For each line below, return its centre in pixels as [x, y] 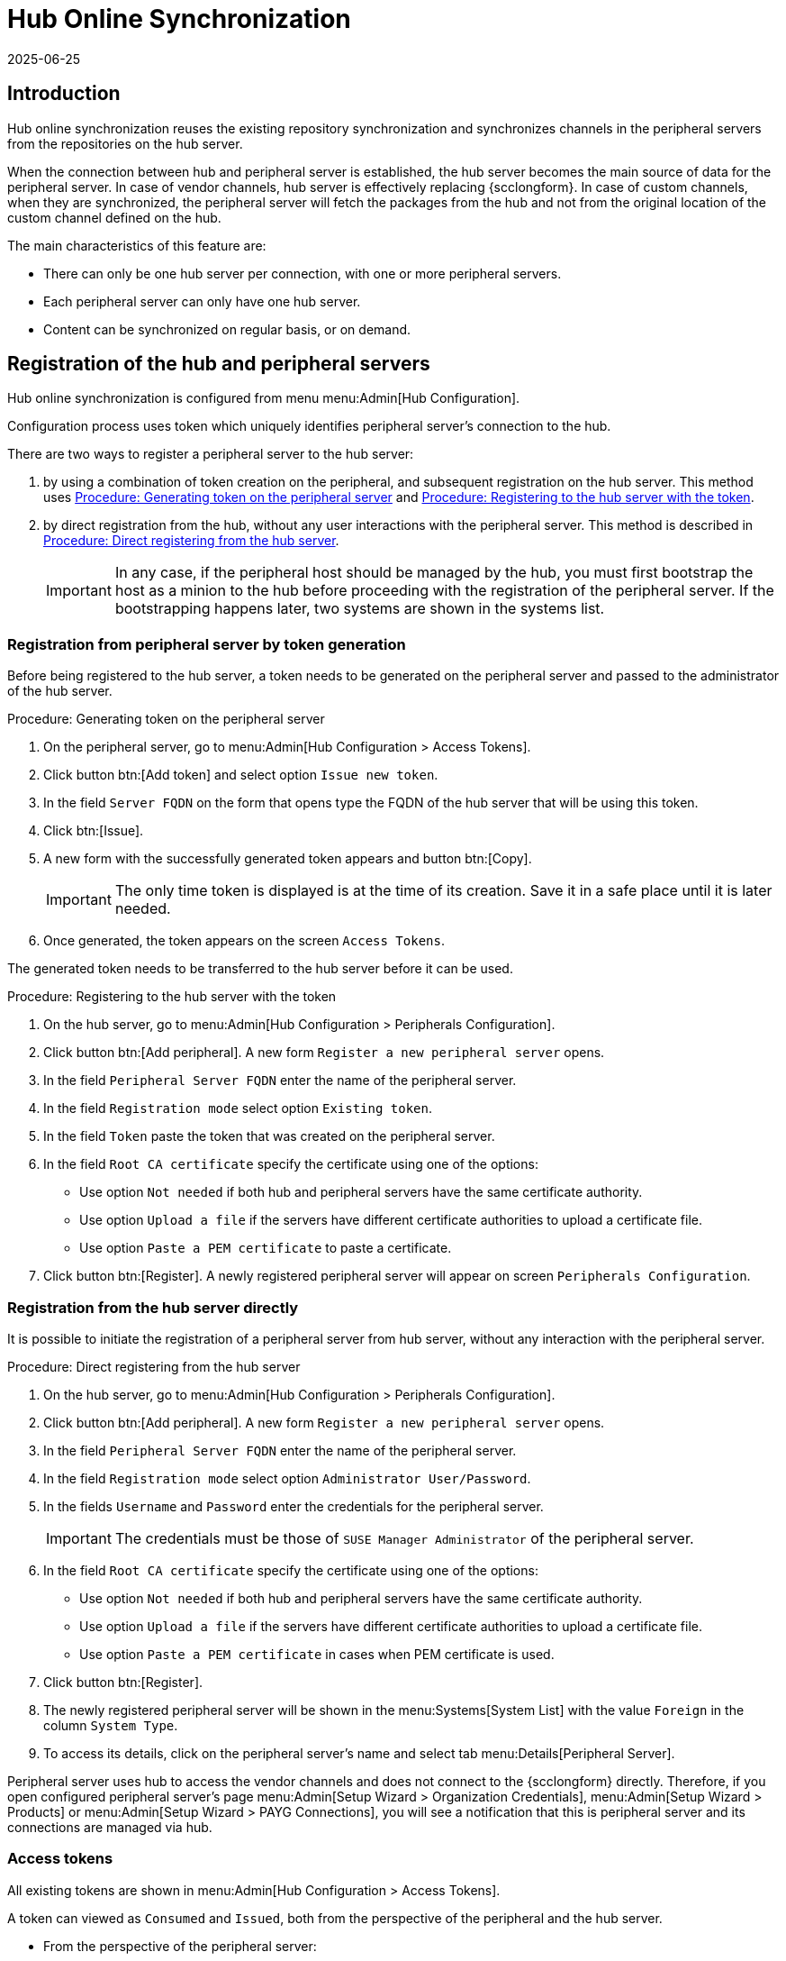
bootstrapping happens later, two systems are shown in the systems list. [360, 609]
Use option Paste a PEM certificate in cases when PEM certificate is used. [317, 1654]
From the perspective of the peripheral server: [180, 1946]
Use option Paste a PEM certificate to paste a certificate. [266, 1248]
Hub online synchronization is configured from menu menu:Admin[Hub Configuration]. [264, 398]
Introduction [64, 94]
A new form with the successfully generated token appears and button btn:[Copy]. [288, 859]
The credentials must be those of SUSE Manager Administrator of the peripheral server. [404, 1538]
